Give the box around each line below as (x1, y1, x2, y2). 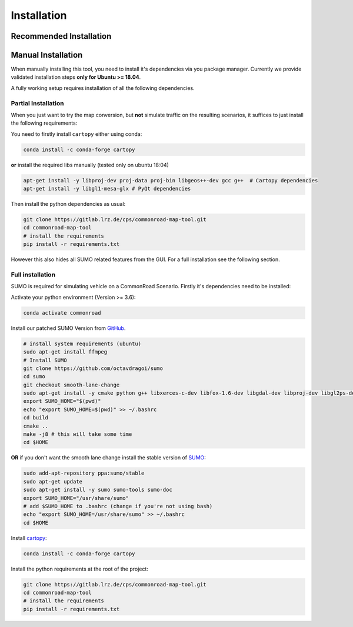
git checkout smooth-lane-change (23, 381, 120, 388)
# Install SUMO (23, 356, 67, 363)
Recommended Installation (11, 31, 112, 41)
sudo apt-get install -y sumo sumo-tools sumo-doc (23, 486, 173, 493)
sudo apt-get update (23, 478, 82, 485)
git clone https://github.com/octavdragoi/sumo (23, 365, 163, 372)
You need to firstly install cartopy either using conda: (11, 130, 142, 138)
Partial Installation (11, 99, 64, 107)
